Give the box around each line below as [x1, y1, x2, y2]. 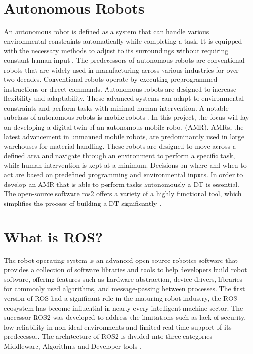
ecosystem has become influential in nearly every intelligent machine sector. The [4, 302, 243, 313]
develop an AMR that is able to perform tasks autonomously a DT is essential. [4, 179, 239, 189]
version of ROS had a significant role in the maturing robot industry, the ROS [4, 293, 237, 303]
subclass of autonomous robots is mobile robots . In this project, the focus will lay [4, 112, 249, 122]
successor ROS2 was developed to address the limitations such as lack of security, [4, 312, 246, 322]
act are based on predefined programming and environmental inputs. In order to [4, 169, 243, 180]
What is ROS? [4, 226, 103, 246]
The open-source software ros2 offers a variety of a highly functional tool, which [4, 188, 242, 199]
